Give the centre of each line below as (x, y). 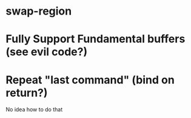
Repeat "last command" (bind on (90, 80)
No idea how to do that (34, 109)
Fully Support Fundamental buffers (95, 39)
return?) (27, 93)
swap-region (39, 11)
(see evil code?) (47, 52)
